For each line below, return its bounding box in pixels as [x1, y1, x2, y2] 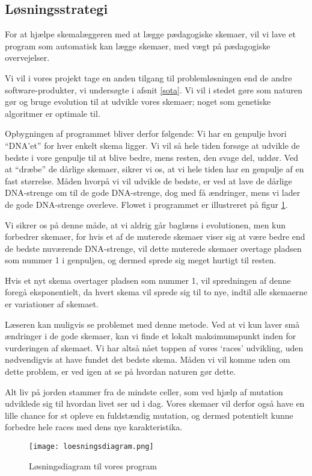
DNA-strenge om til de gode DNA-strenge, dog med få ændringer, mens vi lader [5, 186, 301, 199]
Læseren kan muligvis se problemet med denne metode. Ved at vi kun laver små [5, 318, 300, 330]
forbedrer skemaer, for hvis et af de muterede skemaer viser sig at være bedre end [5, 230, 305, 243]
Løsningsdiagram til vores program [29, 459, 157, 472]
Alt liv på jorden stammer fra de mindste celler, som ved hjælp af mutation [5, 385, 283, 398]
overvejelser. [5, 51, 50, 64]
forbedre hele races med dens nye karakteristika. [5, 421, 183, 433]
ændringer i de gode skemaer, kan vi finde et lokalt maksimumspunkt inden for [5, 330, 296, 342]
